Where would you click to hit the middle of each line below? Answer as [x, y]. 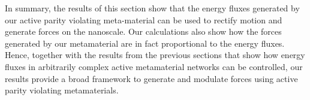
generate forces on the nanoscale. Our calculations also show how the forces [143, 31]
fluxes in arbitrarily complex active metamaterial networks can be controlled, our [154, 66]
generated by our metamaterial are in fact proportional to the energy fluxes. [145, 43]
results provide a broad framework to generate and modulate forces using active [151, 78]
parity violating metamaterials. [62, 90]
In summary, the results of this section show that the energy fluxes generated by [152, 8]
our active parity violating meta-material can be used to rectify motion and [144, 19]
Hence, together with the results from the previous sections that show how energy [155, 55]
